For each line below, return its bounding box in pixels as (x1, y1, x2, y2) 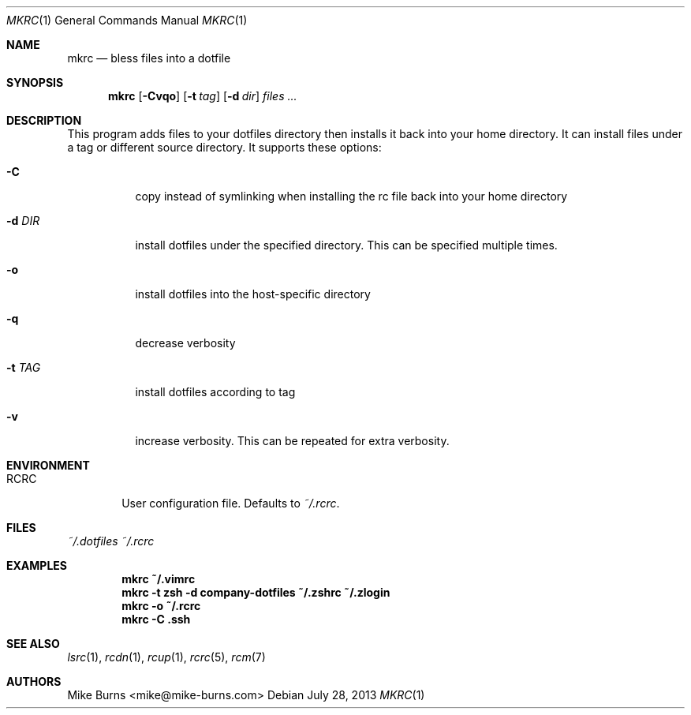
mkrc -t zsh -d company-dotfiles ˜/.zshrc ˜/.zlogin (121, 586, 390, 599)
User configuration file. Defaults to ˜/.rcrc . (121, 496, 340, 510)
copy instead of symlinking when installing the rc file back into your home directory (135, 189, 568, 203)
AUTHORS (6, 675, 62, 688)
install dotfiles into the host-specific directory (135, 287, 371, 301)
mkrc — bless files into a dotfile (67, 51, 231, 65)
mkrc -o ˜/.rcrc (121, 599, 201, 612)
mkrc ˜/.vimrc (121, 572, 196, 586)
